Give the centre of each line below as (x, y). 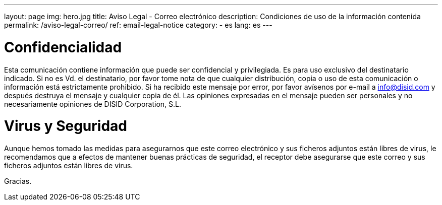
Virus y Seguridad (66, 126)
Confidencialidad (63, 47)
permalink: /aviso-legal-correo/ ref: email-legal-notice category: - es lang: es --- (138, 25)
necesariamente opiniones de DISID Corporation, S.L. (93, 104)
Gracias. (18, 181)
